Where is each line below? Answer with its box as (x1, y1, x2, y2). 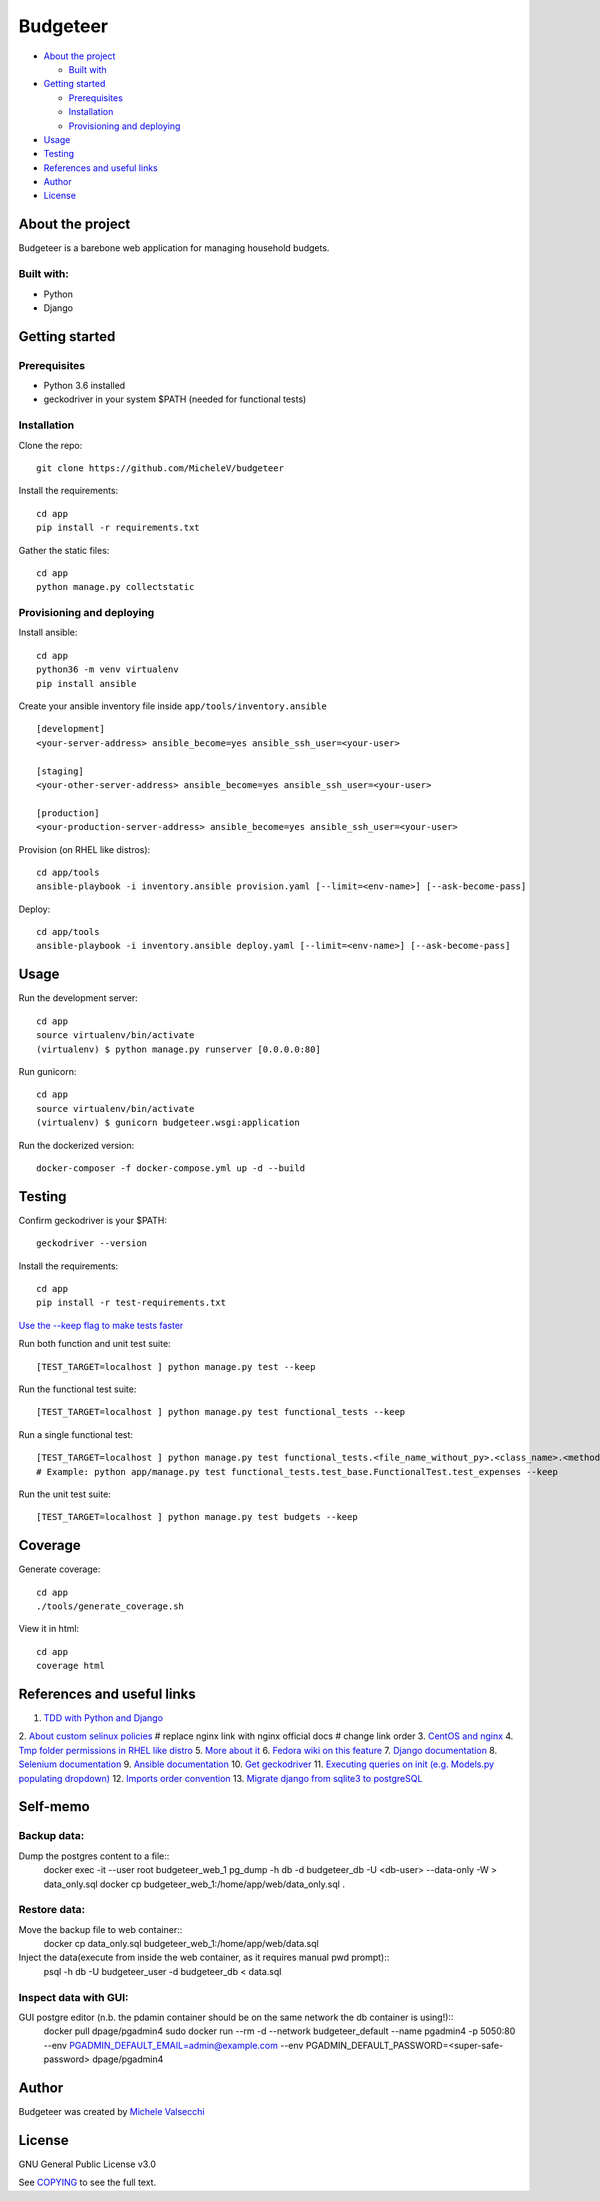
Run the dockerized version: (18, 1139, 135, 1151)
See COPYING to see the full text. (18, 2176, 157, 2189)
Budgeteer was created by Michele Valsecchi (18, 2106, 205, 2118)
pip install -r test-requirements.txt (36, 1297, 227, 1309)
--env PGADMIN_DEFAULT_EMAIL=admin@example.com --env (43, 2039, 304, 2051)
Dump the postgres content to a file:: (18, 1850, 170, 1862)
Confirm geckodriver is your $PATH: (18, 1214, 168, 1226)
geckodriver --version (36, 1238, 148, 1249)
